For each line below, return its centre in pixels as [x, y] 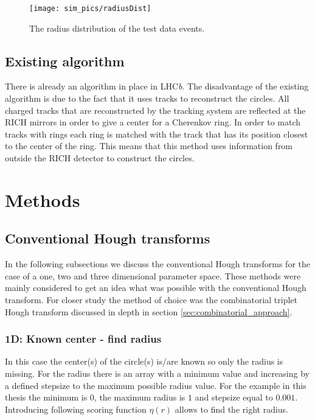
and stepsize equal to [234, 397]
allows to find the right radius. [232, 409]
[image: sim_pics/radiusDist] [90, 9]
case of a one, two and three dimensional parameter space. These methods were [153, 275]
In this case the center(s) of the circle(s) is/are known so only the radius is [144, 361]
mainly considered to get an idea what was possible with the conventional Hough [156, 288]
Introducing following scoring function [76, 409]
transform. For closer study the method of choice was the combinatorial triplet [151, 299]
